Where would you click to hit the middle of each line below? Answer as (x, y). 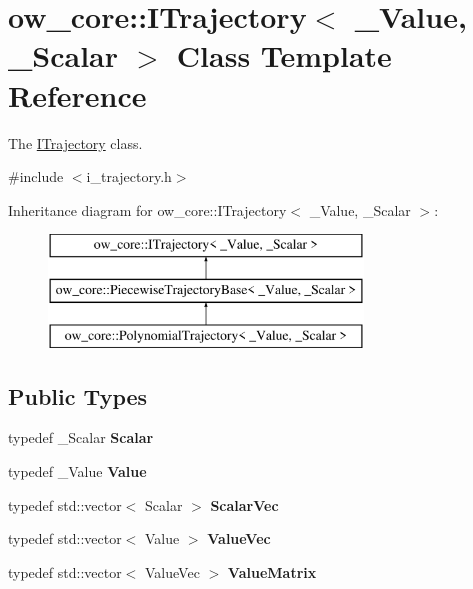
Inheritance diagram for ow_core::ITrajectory (147, 209)
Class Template (284, 55)
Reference (77, 94)
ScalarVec (244, 504)
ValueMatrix (272, 571)
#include (36, 176)
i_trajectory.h (129, 176)
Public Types (78, 395)
